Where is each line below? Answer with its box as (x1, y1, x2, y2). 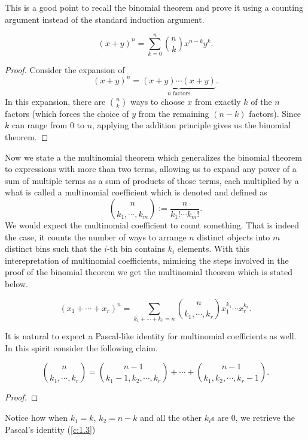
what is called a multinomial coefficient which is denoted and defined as (5, 186, 267, 198)
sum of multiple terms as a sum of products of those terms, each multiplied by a (5, 174, 299, 186)
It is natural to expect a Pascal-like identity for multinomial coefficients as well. (5, 330, 297, 342)
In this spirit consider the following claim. (5, 341, 158, 354)
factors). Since (249, 107, 301, 119)
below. (5, 277, 28, 290)
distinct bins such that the (5, 242, 102, 255)
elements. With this (177, 242, 249, 255)
